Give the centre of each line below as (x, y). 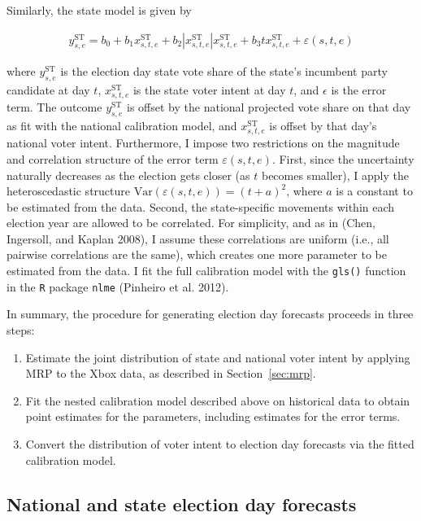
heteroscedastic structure (68, 191)
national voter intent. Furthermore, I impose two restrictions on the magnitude (203, 143)
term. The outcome (54, 107)
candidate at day (48, 90)
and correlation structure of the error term (113, 158)
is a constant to (374, 191)
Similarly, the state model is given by (99, 10)
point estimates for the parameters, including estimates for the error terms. (213, 416)
